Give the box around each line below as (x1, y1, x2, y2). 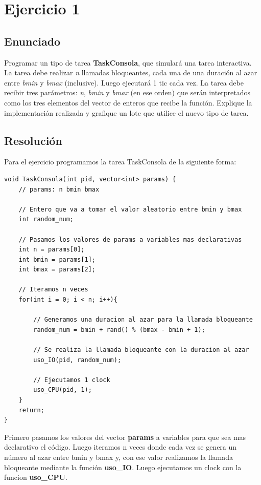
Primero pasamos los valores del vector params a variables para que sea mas (4, 431, 246, 442)
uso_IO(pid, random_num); (33, 356, 122, 364)
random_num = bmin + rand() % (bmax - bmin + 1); (33, 326, 205, 333)
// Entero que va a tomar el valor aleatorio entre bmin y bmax (18, 205, 242, 213)
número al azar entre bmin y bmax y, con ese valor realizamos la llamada (4, 451, 233, 462)
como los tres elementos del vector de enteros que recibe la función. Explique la (4, 97, 252, 108)
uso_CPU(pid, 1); (33, 386, 92, 394)
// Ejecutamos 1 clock (33, 376, 110, 384)
